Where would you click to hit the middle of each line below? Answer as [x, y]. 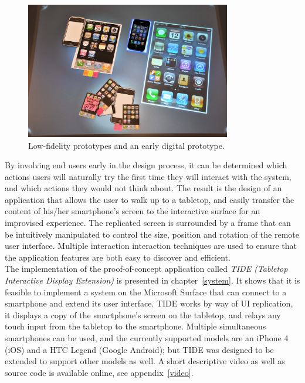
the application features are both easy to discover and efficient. [118, 257]
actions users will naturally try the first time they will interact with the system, [148, 176]
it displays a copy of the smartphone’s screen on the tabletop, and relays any [143, 314]
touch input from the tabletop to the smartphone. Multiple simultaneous [135, 326]
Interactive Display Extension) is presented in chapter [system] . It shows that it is [152, 280]
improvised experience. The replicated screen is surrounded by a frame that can [148, 223]
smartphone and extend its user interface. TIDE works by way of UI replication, [149, 303]
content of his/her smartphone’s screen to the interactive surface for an [133, 211]
